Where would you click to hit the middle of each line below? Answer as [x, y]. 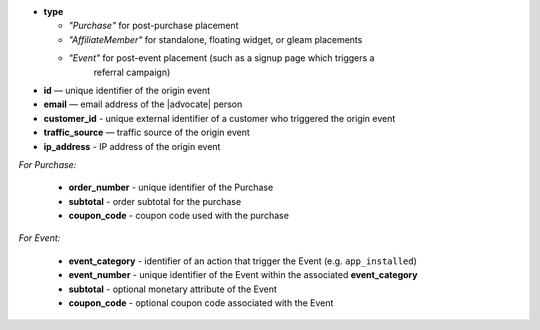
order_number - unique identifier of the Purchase [171, 187]
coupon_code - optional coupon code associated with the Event [201, 303]
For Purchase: [47, 164]
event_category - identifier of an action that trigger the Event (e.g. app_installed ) [242, 261]
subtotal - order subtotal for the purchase [155, 201]
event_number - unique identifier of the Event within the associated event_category [243, 275]
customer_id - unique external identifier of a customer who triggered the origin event [219, 118]
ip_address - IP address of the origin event [132, 146]
